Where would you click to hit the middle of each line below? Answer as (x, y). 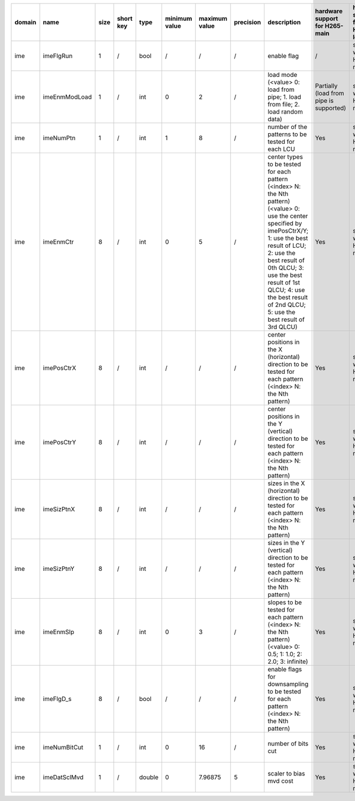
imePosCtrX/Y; (288, 231)
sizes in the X (286, 483)
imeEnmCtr (58, 242)
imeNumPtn (59, 138)
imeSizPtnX (59, 509)
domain (25, 22)
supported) (330, 108)
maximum (213, 19)
